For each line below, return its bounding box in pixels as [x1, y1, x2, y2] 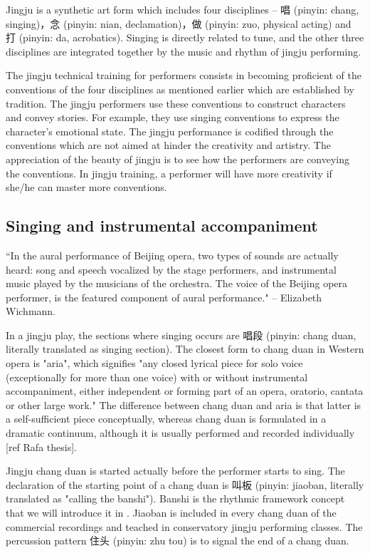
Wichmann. [6, 304, 56, 319]
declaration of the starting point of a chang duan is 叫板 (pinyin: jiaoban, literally [6, 477, 364, 492]
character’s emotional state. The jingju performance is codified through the [6, 123, 334, 138]
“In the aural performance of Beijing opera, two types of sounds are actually [6, 247, 339, 262]
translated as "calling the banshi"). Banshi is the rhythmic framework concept [6, 491, 345, 506]
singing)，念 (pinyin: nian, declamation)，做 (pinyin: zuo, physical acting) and [6, 16, 351, 31]
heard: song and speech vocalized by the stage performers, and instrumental [6, 262, 337, 276]
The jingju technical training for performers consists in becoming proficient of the [6, 68, 361, 83]
